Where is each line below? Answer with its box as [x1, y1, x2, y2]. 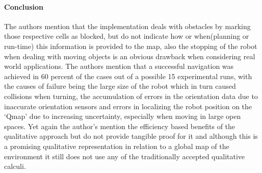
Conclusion [4, 1, 44, 12]
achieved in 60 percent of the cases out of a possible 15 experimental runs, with [4, 70, 252, 81]
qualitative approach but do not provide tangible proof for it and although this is [4, 131, 258, 141]
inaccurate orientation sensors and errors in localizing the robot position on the [4, 101, 252, 111]
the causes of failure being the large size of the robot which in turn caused [4, 81, 236, 91]
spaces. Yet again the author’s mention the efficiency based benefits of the [4, 120, 235, 131]
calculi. [4, 161, 26, 171]
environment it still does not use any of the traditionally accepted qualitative [4, 151, 245, 161]
